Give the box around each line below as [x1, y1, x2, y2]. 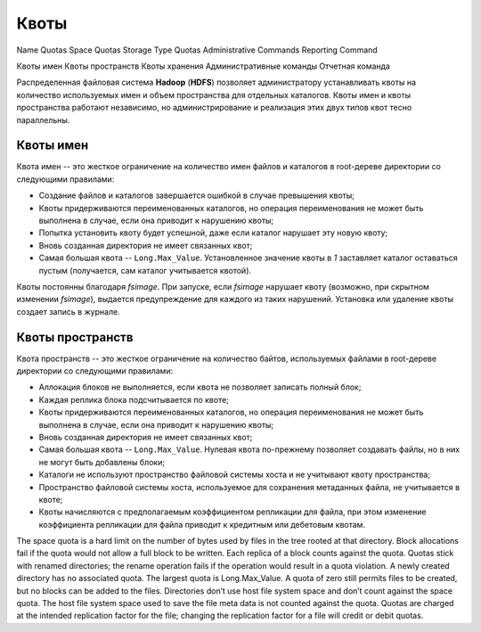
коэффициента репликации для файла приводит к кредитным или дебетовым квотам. [38, 519, 365, 529]
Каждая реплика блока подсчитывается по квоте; [38, 394, 229, 405]
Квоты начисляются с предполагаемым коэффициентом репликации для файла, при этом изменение [38, 506, 427, 517]
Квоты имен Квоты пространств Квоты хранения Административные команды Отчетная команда [16, 61, 391, 71]
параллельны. [16, 114, 70, 125]
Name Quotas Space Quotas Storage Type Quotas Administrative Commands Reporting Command [16, 45, 378, 55]
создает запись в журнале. [16, 306, 120, 316]
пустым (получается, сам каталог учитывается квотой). [38, 265, 252, 275]
